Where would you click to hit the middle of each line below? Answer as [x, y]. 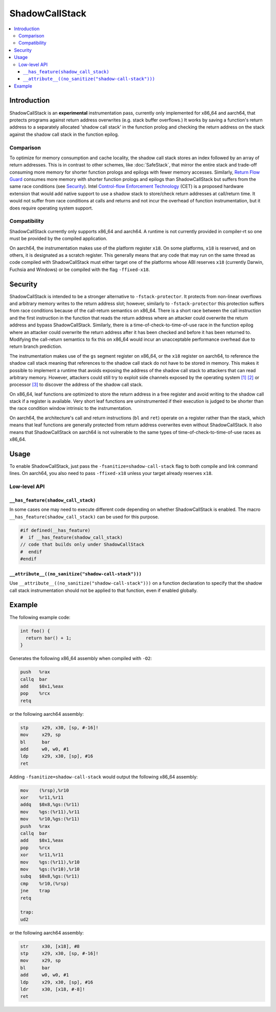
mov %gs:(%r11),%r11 [50, 812]
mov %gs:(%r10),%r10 [50, 869]
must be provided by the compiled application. [58, 239]
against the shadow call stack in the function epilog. [64, 134]
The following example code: [40, 617]
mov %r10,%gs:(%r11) [50, 819]
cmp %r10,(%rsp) [44, 883]
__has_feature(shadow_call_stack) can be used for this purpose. [84, 517]
